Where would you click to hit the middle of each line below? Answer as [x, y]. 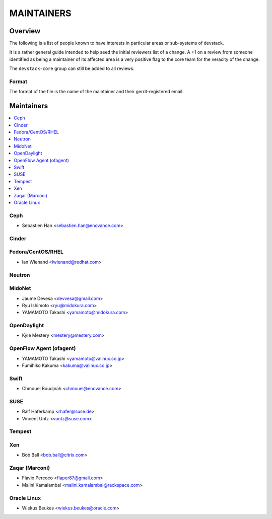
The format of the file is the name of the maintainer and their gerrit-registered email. [96, 92]
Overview [25, 31]
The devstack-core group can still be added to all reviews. [72, 68]
